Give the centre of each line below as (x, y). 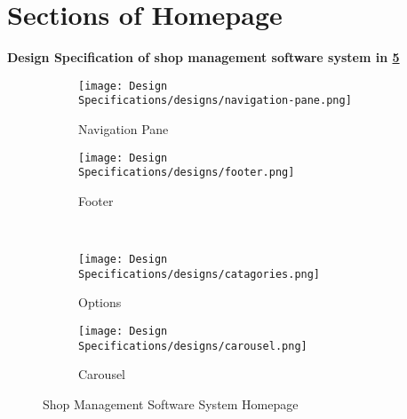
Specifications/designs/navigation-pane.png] (215, 101)
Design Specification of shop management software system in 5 (203, 57)
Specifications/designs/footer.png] (187, 173)
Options (100, 302)
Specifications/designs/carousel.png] (193, 346)
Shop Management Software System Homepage (171, 403)
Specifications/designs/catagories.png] (200, 274)
